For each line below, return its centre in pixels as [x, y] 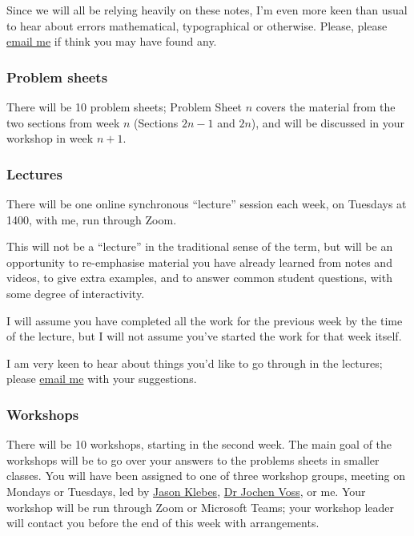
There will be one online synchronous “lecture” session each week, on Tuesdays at [207, 204]
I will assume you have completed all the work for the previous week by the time [205, 320]
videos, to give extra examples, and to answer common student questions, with [199, 278]
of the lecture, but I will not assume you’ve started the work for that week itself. [204, 336]
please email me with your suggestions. [102, 379]
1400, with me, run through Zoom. [92, 219]
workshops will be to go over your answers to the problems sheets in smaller [193, 459]
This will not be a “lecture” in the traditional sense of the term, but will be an [200, 246]
